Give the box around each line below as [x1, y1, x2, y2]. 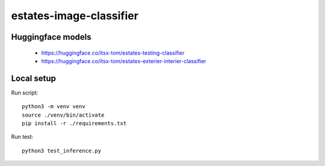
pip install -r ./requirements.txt [22, 120, 127, 127]
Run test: [11, 133, 34, 141]
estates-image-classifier [11, 9, 138, 22]
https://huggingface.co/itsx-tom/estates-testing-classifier [41, 49, 185, 57]
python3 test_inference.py [22, 147, 102, 154]
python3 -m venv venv [22, 103, 85, 110]
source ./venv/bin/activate [22, 111, 105, 118]
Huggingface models [11, 32, 91, 42]
